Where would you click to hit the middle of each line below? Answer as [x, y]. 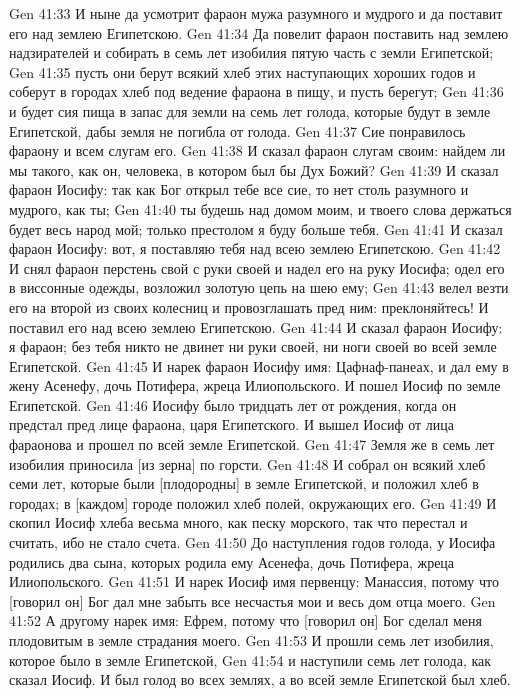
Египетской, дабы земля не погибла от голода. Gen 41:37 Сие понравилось [237, 130]
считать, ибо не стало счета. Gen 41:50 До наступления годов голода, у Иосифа [252, 542]
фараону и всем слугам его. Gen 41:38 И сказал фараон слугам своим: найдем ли [257, 150]
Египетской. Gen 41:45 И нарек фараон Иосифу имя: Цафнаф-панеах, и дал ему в [259, 365]
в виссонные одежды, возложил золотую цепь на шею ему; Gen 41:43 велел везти [259, 287]
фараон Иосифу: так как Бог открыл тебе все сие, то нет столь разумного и [239, 189]
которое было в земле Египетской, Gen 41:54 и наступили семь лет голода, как [250, 659]
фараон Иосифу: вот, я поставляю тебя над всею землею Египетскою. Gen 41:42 [255, 248]
